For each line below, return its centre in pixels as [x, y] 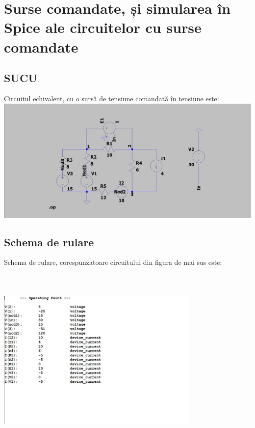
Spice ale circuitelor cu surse [103, 27]
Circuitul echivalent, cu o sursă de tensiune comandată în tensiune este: [112, 98]
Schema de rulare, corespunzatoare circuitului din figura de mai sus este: [113, 262]
